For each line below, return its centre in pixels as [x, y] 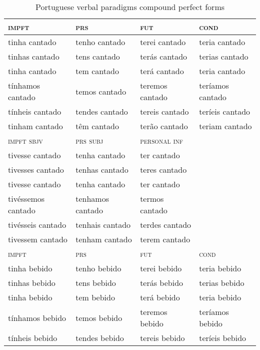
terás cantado [164, 56]
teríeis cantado [225, 111]
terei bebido [161, 268]
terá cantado [162, 71]
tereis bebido [162, 338]
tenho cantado [100, 42]
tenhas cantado [102, 169]
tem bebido [95, 297]
